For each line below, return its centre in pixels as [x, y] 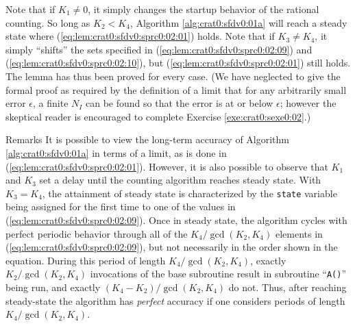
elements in [299, 233]
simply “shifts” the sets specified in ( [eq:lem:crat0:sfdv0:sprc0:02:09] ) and [159, 49]
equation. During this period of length [86, 260]
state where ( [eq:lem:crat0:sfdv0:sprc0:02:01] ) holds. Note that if [140, 36]
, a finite [51, 103]
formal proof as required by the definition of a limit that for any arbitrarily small [176, 89]
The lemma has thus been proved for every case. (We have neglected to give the [173, 76]
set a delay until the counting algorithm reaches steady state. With [180, 180]
